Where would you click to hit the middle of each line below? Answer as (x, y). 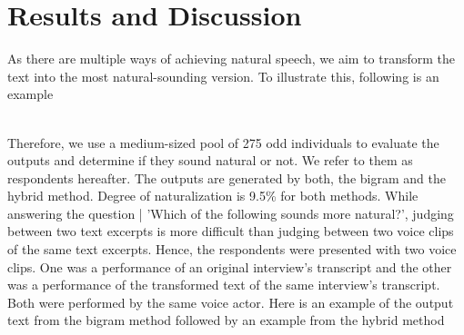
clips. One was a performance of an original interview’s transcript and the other (230, 266)
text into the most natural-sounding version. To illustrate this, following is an (223, 76)
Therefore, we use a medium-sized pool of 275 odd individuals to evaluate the (223, 142)
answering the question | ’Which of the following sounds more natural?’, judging (231, 213)
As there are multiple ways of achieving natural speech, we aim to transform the (232, 59)
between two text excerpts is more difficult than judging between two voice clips (231, 231)
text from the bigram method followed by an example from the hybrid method (226, 320)
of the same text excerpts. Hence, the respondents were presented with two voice (232, 249)
